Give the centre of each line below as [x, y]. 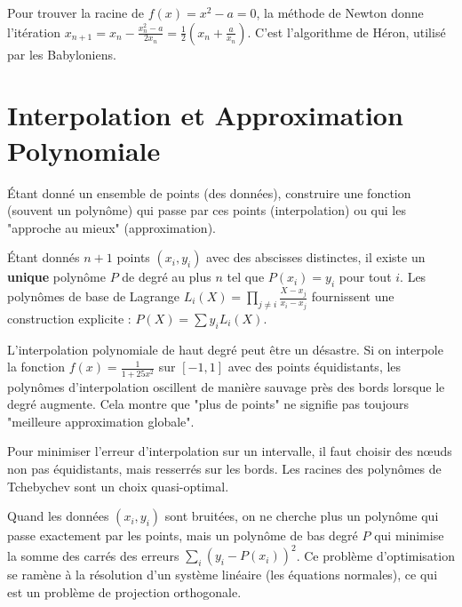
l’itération [34, 32]
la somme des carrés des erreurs [93, 555]
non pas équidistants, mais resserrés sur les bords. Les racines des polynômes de [224, 468]
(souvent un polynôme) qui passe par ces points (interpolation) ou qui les [207, 210]
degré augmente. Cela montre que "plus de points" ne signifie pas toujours [208, 404]
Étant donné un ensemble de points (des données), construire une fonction [209, 192]
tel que [246, 277]
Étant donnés [44, 257]
